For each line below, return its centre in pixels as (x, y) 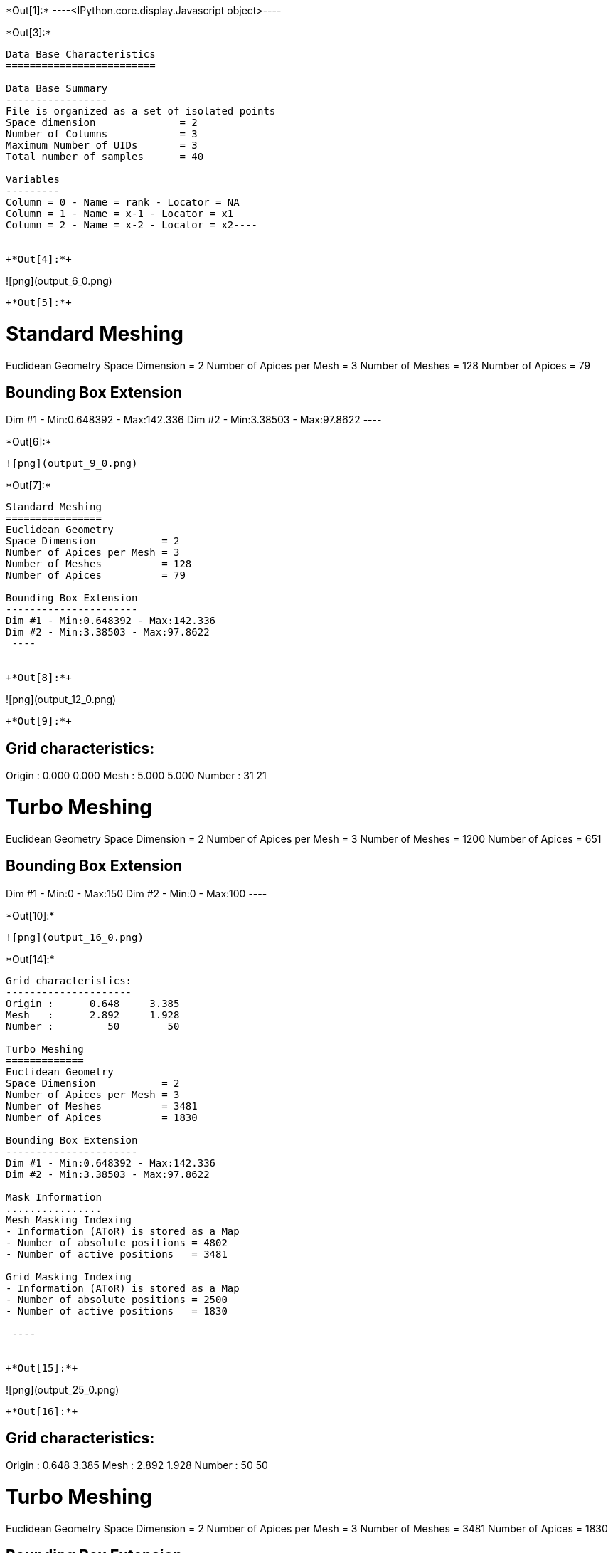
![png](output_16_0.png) (75, 937)
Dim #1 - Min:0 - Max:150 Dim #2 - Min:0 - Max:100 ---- (137, 893)
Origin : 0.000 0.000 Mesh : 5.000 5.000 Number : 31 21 (136, 776)
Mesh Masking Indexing (69, 1220)
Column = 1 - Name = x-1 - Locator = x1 (120, 214)
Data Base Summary (57, 88)
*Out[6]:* (29, 442)
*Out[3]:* (29, 32)
